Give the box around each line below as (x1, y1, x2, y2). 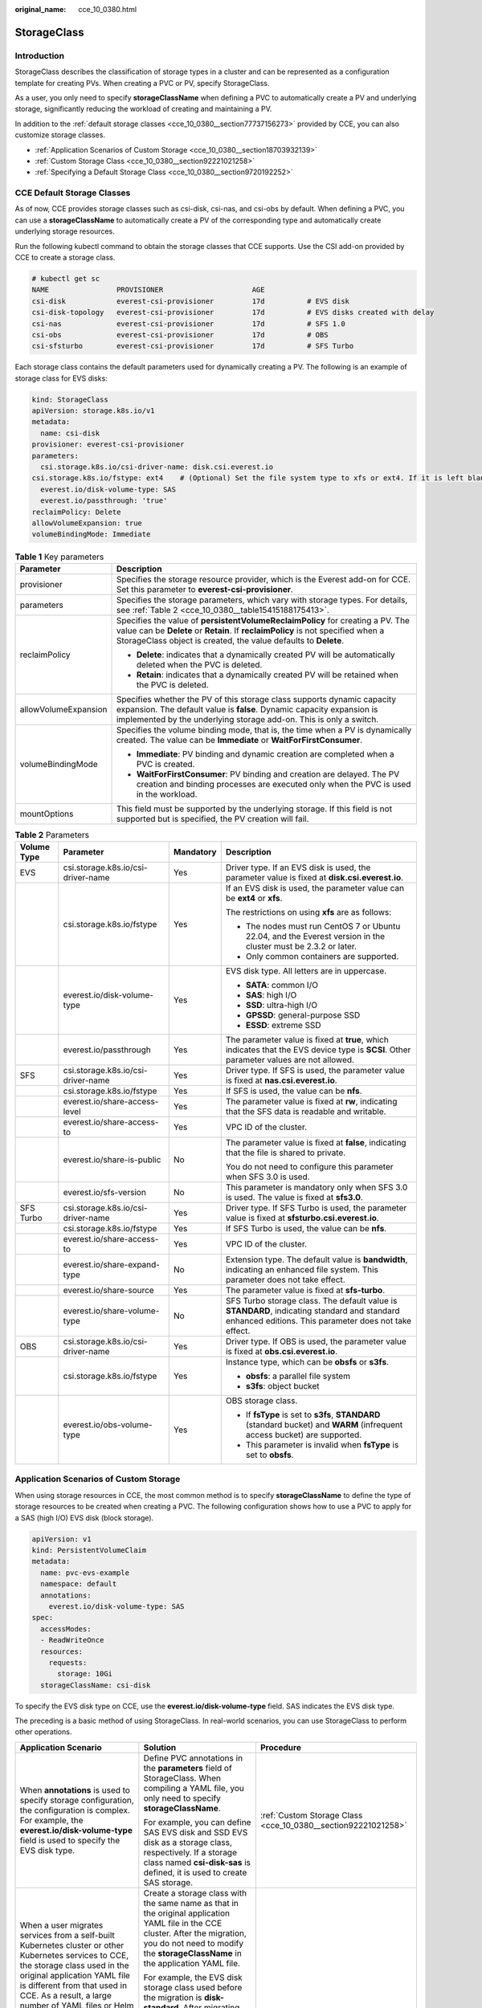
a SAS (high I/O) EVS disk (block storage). (14, 1512, 154, 1522)
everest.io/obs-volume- (63, 1419, 153, 1430)
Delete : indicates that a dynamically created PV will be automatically (136, 649, 395, 660)
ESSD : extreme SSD (245, 1020, 321, 1031)
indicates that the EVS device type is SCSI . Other (225, 1044, 411, 1055)
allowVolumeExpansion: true (31, 518, 142, 528)
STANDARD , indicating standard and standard (225, 1305, 400, 1316)
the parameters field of (143, 1762, 232, 1773)
